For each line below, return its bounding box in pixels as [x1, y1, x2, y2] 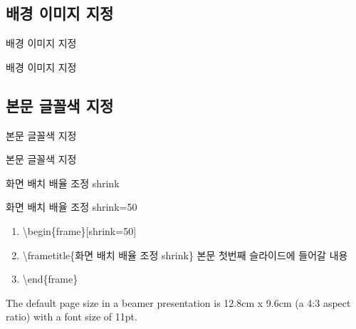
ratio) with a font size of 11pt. [6, 309, 137, 324]
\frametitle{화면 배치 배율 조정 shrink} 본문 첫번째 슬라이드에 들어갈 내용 [22, 247, 348, 262]
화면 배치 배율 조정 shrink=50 [6, 199, 137, 214]
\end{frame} [22, 271, 78, 286]
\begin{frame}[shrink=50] [22, 223, 137, 238]
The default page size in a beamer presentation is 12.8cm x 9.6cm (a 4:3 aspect [6, 295, 351, 310]
